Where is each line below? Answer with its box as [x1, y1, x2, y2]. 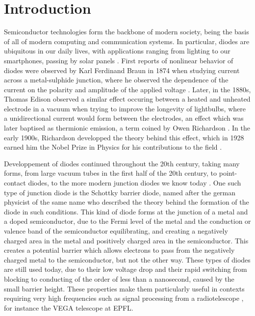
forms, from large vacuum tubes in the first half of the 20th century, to [4, 168, 217, 178]
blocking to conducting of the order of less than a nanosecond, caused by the [4, 273, 234, 284]
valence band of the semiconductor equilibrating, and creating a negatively [4, 226, 228, 236]
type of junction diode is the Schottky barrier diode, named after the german [4, 187, 236, 197]
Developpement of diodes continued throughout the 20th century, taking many [4, 158, 240, 168]
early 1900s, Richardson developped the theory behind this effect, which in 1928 [4, 132, 244, 142]
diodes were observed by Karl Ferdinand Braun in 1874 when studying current [4, 65, 240, 75]
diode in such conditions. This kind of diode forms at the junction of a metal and [4, 206, 248, 216]
